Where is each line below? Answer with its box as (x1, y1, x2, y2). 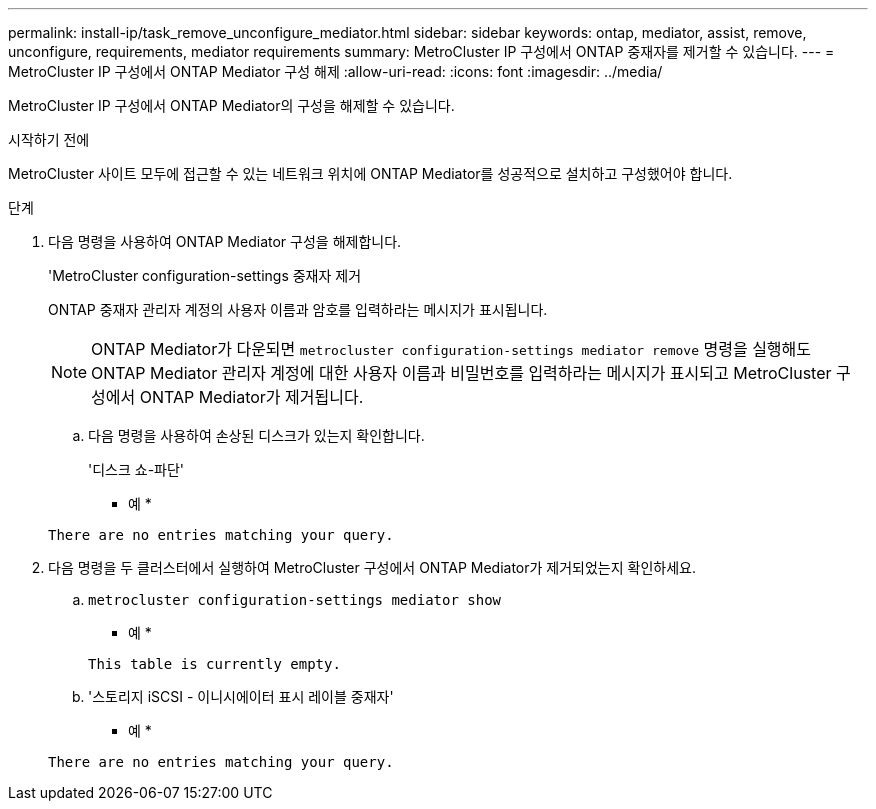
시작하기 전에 (8, 131, 90, 148)
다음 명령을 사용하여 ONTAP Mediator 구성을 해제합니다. (48, 233, 402, 250)
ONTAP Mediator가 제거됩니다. (139, 387, 364, 407)
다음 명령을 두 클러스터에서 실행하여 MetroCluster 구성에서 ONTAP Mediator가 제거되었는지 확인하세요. (48, 559, 696, 576)
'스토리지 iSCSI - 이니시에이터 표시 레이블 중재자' (88, 688, 394, 705)
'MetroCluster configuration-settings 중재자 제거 (48, 267, 362, 284)
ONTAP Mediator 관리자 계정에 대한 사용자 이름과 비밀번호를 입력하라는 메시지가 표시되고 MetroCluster (91, 363, 832, 383)
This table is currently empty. (88, 656, 341, 672)
